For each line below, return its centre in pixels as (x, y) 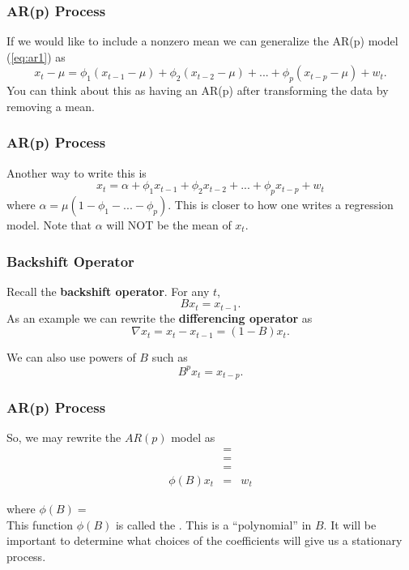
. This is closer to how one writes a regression (281, 204)
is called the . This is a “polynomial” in (213, 524)
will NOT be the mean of (169, 225)
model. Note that (49, 225)
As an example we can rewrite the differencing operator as (160, 317)
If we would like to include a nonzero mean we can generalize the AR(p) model (202, 41)
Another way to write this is (77, 172)
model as (193, 437)
